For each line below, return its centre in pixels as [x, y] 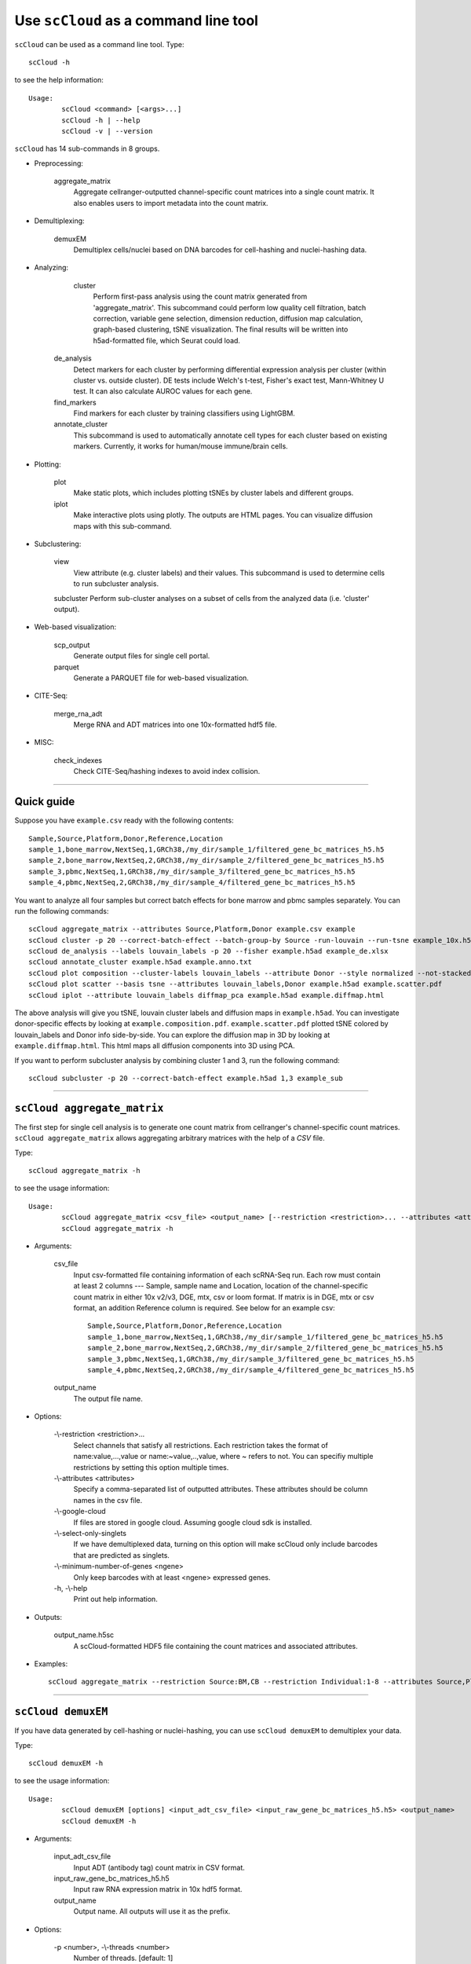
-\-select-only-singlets [90, 1533]
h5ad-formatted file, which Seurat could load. [167, 340]
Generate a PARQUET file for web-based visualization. [161, 678]
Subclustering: [58, 544]
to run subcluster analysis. [116, 584]
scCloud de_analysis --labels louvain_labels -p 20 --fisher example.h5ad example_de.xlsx [208, 951]
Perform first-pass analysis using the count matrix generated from [200, 297]
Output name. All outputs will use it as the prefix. [152, 1911]
